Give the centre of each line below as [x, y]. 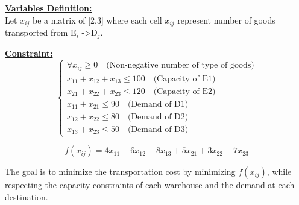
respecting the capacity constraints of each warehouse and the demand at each [150, 185]
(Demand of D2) [158, 117]
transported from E [41, 32]
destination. [27, 196]
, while [279, 172]
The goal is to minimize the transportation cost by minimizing [120, 172]
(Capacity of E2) [184, 91]
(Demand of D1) [158, 104]
